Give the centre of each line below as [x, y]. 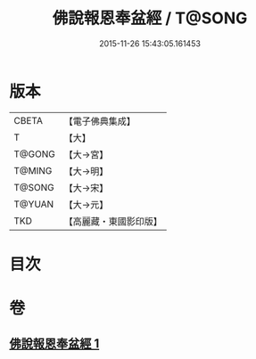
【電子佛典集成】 [99, 121]
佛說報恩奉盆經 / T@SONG [150, 18]
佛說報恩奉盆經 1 [54, 344]
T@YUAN [34, 204]
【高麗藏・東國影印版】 [113, 221]
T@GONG [34, 154]
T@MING [33, 170]
